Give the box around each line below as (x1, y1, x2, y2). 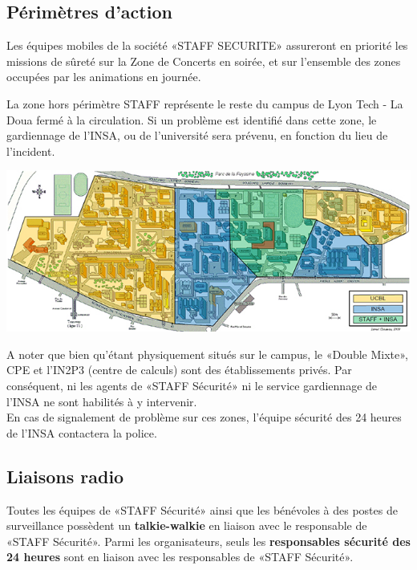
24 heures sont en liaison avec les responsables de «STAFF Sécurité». (6, 548, 354, 565)
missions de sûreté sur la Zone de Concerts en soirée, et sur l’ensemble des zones (6, 52, 401, 69)
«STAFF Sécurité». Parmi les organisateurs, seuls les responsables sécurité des (6, 532, 411, 549)
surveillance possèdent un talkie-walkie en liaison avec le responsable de (6, 517, 367, 534)
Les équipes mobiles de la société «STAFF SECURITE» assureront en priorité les (6, 37, 408, 54)
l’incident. (6, 142, 55, 159)
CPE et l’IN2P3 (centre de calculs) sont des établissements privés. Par (6, 361, 352, 378)
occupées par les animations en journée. (6, 68, 201, 85)
